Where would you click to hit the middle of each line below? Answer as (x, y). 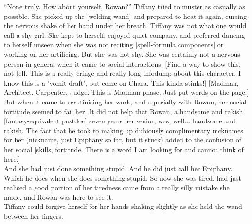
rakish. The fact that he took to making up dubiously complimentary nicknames (124, 130)
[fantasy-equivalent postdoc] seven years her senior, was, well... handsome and (120, 121)
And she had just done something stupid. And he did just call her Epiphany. (118, 168)
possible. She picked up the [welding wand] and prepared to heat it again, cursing (125, 16)
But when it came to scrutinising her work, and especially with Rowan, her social (125, 101)
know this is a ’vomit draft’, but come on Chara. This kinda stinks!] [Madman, (121, 82)
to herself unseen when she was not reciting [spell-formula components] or (114, 44)
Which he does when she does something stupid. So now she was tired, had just (123, 178)
